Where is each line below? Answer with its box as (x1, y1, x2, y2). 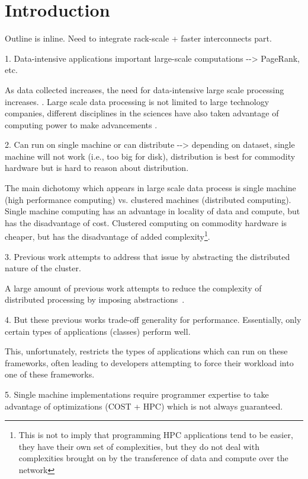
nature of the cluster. (5, 262, 81, 274)
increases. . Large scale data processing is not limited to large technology (5, 95, 269, 107)
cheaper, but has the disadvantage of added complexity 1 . (5, 229, 210, 243)
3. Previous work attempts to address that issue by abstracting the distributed (5, 250, 290, 262)
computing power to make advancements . (5, 118, 158, 131)
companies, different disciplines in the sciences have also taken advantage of (5, 107, 279, 119)
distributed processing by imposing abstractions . (5, 293, 185, 306)
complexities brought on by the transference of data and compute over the (18, 452, 288, 464)
